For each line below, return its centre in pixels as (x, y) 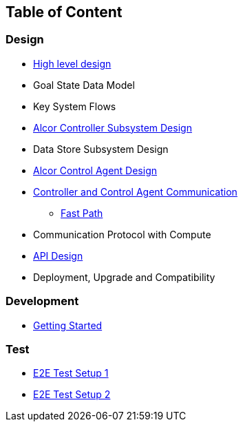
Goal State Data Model (84, 85)
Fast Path (82, 213)
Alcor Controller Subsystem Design (113, 127)
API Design (58, 256)
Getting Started (68, 325)
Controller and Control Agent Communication (135, 191)
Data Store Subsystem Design (101, 149)
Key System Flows (75, 106)
